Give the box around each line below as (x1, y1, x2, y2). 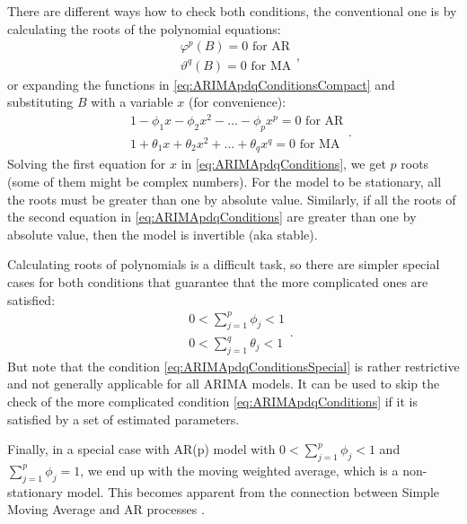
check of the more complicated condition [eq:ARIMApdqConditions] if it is (7, 392, 418, 410)
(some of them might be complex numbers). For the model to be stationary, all (7, 172, 442, 190)
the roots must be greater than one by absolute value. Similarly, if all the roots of (7, 189, 456, 208)
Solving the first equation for (7, 154, 166, 173)
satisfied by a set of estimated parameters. (7, 409, 240, 428)
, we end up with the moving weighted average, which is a (80, 460, 399, 479)
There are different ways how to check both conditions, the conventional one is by (7, 2, 457, 20)
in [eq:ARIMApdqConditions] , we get (181, 154, 386, 173)
